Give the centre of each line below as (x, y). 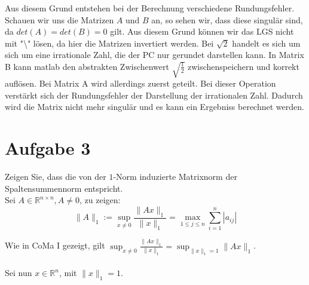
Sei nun (19, 273)
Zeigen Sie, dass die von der (56, 177)
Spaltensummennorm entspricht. (64, 188)
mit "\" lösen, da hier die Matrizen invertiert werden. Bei (109, 43)
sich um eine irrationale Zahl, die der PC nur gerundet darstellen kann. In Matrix (154, 55)
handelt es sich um (266, 43)
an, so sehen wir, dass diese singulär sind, (227, 19)
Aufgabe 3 (48, 148)
